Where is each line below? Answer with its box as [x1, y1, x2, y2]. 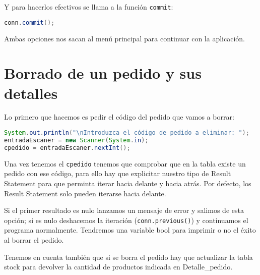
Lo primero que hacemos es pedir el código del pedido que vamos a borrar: [4, 112, 234, 122]
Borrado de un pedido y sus [4, 63, 202, 83]
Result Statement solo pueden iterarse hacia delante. [4, 188, 166, 198]
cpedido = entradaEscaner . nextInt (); [4, 144, 131, 151]
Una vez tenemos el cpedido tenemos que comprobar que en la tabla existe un [4, 158, 246, 169]
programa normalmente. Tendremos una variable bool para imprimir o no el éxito [4, 225, 256, 235]
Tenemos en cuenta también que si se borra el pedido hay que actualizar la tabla [4, 251, 253, 262]
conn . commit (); [4, 19, 55, 26]
